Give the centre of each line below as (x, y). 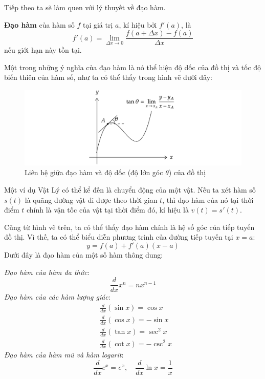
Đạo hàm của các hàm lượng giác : (57, 297)
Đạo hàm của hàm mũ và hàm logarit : (64, 355)
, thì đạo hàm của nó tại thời (208, 199)
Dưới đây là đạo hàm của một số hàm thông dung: (84, 255)
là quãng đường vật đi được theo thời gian (91, 199)
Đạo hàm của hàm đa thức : (47, 272)
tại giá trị (98, 24)
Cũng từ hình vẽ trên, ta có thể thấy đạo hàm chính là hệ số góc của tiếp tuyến (129, 227)
